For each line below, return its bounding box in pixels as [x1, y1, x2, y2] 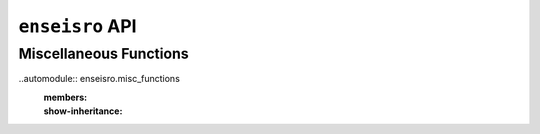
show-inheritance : [43, 105, 123, 117]
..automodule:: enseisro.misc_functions [18, 73, 180, 85]
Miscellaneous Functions [18, 45, 189, 63]
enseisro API [18, 15, 137, 37]
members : [43, 91, 88, 103]
